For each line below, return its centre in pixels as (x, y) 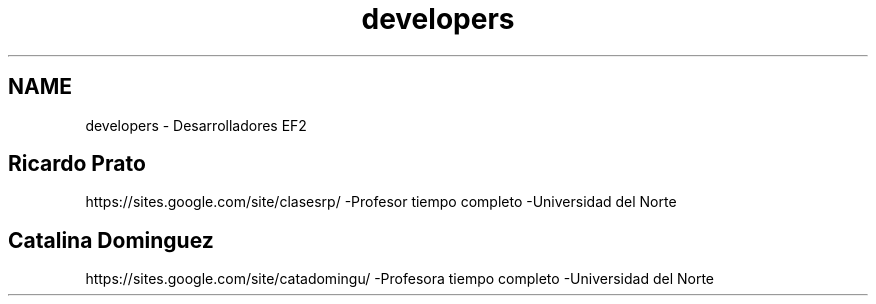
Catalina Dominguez (111, 240)
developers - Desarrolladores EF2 (196, 125)
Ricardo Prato (77, 164)
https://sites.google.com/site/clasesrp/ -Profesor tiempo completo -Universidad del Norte (381, 202)
